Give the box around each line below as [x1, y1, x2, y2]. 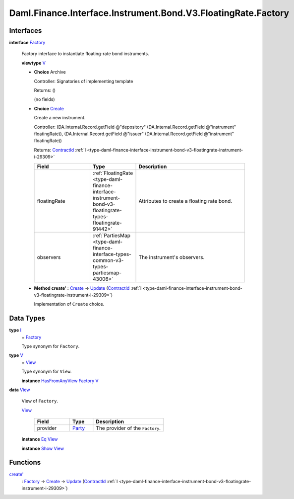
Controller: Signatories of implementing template [34, 78, 133, 84]
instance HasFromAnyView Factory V [21, 378, 99, 384]
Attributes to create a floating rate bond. [138, 197, 233, 204]
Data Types [9, 314, 46, 323]
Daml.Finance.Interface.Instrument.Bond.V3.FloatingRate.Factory [9, 7, 290, 18]
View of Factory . [21, 398, 58, 404]
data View [9, 387, 30, 393]
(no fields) [34, 96, 55, 102]
